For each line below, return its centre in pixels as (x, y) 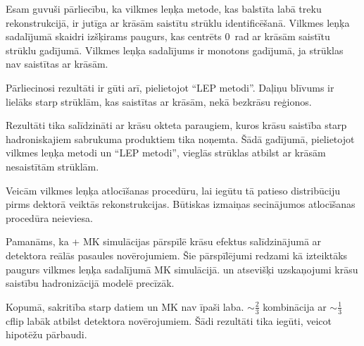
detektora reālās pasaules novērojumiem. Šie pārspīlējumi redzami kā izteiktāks (177, 255)
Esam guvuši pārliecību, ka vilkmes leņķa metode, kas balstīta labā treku (164, 8)
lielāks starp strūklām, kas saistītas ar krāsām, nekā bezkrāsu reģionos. (159, 101)
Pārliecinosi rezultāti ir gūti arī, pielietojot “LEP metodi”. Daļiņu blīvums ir (170, 87)
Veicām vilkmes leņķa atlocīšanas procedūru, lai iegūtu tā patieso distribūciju (173, 190)
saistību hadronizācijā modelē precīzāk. (90, 283)
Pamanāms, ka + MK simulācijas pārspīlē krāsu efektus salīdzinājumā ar (164, 241)
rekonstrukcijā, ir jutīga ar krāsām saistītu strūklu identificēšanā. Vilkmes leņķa (178, 22)
